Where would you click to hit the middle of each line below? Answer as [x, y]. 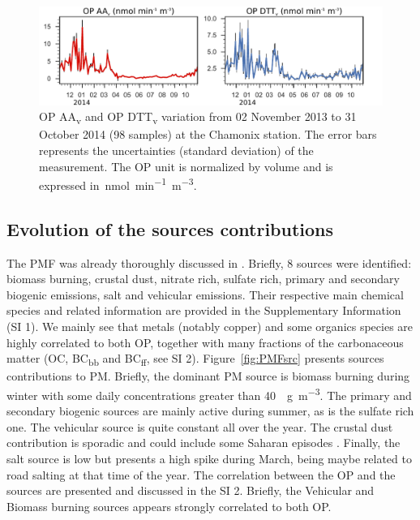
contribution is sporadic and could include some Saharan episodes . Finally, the [204, 443]
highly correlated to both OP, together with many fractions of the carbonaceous [205, 342]
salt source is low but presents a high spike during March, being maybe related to [209, 458]
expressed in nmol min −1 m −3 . [118, 184]
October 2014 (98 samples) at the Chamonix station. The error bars [208, 134]
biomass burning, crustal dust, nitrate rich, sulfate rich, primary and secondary [203, 279]
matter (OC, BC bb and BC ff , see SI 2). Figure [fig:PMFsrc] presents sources [195, 359]
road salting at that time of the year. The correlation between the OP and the [201, 474]
